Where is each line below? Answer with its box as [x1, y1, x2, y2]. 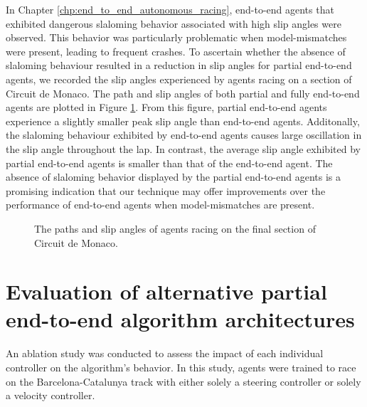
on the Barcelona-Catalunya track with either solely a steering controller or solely [6, 374, 361, 388]
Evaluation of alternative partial [6, 277, 327, 306]
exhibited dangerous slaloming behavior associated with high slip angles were [6, 16, 341, 31]
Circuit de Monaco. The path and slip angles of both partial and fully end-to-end [6, 85, 360, 100]
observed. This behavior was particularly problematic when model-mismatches [6, 30, 347, 45]
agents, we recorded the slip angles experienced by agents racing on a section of [6, 71, 352, 86]
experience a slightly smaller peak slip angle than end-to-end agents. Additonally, [6, 113, 360, 128]
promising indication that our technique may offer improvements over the [6, 183, 326, 198]
